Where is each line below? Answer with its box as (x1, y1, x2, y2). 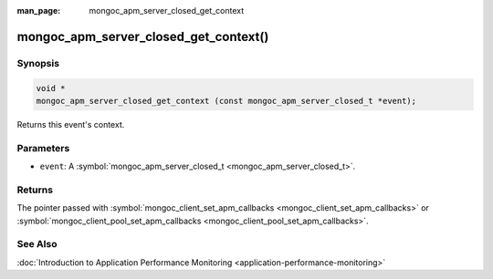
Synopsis (16, 57, 59, 69)
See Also (16, 238, 58, 251)
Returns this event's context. (16, 119, 125, 129)
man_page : (16, 5, 61, 15)
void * (36, 83, 66, 93)
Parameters (16, 141, 70, 154)
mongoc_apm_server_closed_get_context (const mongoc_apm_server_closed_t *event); (36, 96, 417, 106)
